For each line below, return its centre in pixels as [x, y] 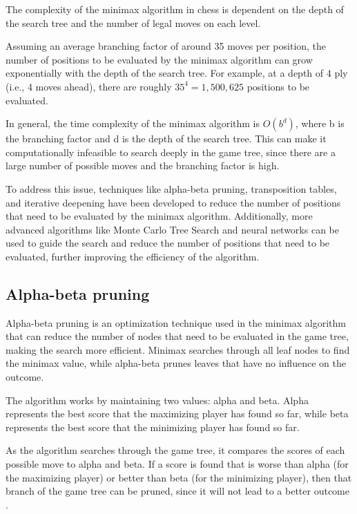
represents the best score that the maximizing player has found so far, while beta [177, 413]
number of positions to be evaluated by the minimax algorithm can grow [159, 59]
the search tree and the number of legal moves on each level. [133, 22]
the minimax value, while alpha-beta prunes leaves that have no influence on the [176, 363]
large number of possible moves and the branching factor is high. [143, 165]
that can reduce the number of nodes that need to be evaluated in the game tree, [177, 336]
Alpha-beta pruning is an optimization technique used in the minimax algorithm [176, 322]
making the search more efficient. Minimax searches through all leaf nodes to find [178, 349]
